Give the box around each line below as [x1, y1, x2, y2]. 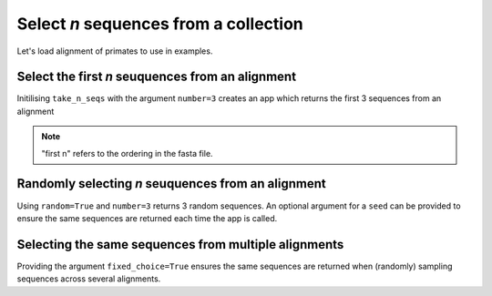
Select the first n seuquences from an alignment [16, 69, 296, 85]
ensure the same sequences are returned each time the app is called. [16, 212, 278, 223]
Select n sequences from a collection [16, 14, 304, 34]
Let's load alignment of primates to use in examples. [16, 46, 213, 56]
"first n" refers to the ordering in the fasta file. [41, 148, 213, 158]
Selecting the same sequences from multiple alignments [16, 237, 344, 252]
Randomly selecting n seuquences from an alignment [16, 176, 327, 191]
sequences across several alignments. [16, 273, 161, 284]
